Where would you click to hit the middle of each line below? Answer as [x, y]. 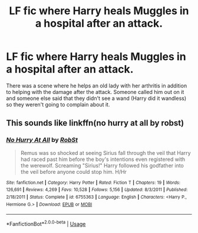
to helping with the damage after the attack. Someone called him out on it [95, 92]
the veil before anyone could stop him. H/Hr [73, 171]
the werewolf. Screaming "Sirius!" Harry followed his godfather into [102, 165]
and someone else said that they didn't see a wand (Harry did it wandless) [96, 98]
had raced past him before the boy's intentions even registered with [103, 159]
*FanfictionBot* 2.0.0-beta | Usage [46, 223]
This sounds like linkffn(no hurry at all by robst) [95, 123]
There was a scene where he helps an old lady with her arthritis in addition [97, 85]
